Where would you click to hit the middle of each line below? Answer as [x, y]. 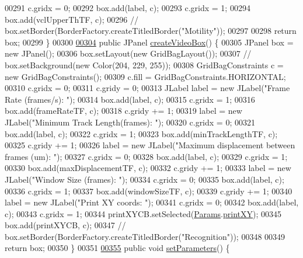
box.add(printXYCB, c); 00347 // [65, 225]
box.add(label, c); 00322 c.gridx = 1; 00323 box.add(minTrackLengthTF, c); [141, 133]
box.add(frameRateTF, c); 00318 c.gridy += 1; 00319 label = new [123, 111]
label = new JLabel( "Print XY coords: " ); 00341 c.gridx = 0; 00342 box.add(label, [152, 202]
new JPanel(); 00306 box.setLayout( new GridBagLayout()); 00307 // [128, 53]
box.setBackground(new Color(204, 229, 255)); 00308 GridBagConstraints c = [144, 64]
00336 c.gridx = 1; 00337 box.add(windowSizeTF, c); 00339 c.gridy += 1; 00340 [149, 191]
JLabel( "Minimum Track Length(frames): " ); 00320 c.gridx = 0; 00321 [130, 122]
